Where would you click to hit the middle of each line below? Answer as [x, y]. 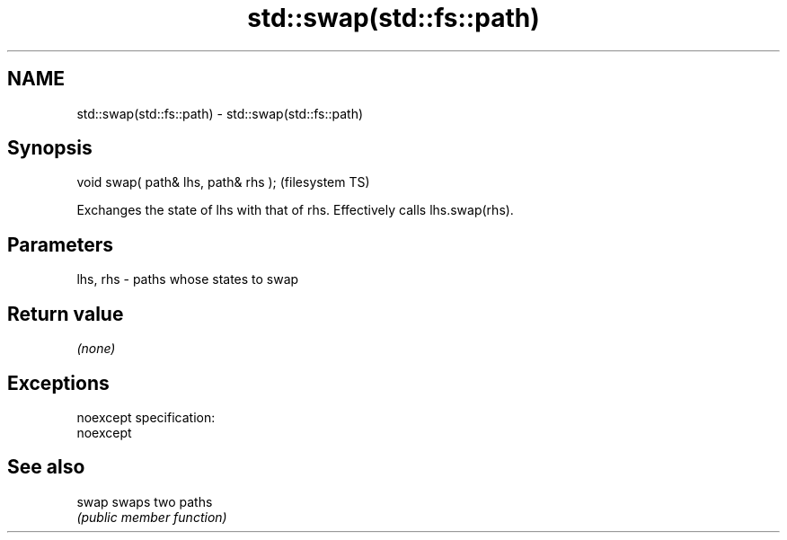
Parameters [60, 244]
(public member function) [152, 517]
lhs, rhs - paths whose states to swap [188, 279]
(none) [96, 349]
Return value [66, 314]
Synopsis [50, 148]
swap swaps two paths [145, 501]
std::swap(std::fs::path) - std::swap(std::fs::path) [220, 113]
